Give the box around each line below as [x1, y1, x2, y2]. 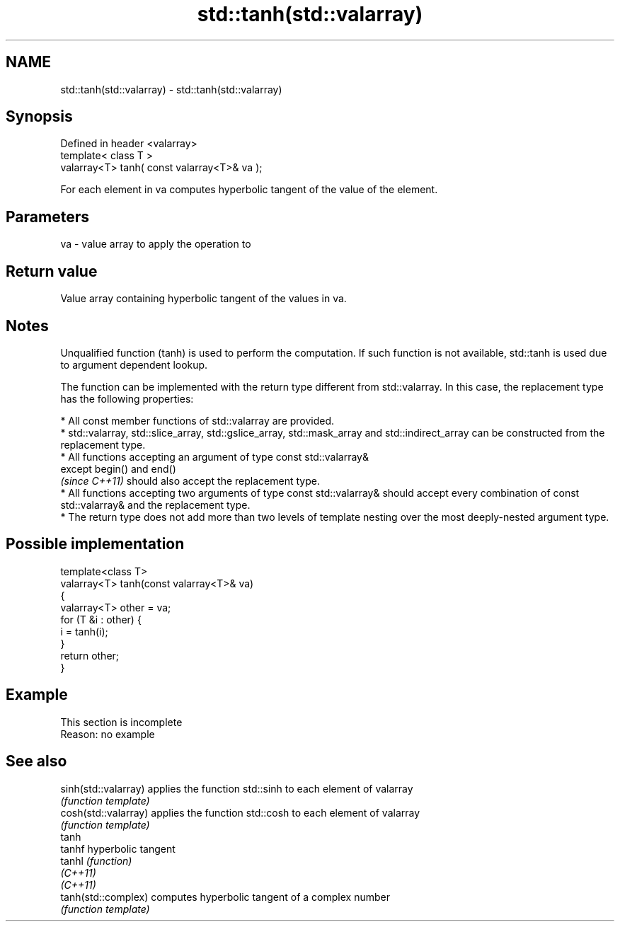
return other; [60, 649, 120, 662]
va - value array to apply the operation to [60, 238, 251, 251]
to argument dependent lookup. [60, 358, 208, 371]
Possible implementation [6, 535, 185, 553]
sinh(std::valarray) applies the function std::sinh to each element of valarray [60, 782, 413, 795]
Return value [6, 262, 98, 280]
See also [6, 752, 67, 771]
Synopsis [6, 108, 73, 126]
